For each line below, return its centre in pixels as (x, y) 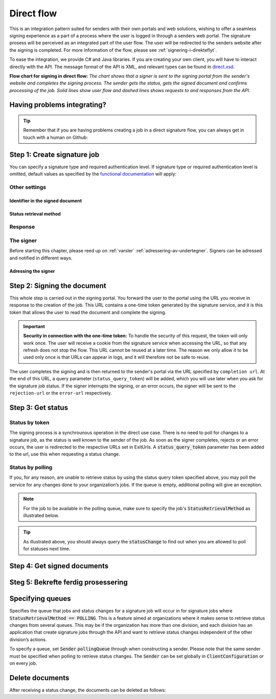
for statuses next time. (47, 549)
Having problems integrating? (58, 105)
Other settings (28, 187)
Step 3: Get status (39, 408)
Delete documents (39, 678)
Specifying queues (40, 599)
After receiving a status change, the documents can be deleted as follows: (88, 690)
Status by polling (31, 467)
